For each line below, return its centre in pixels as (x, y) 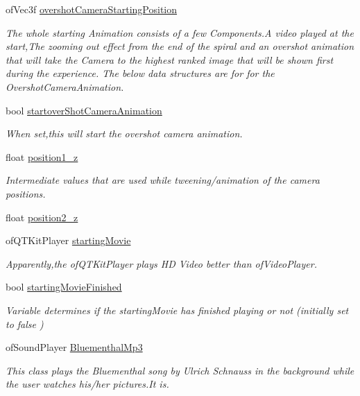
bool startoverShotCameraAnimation (84, 110)
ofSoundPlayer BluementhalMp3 (74, 347)
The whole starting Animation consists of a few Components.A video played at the (180, 32)
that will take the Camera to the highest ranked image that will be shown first (170, 59)
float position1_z (42, 156)
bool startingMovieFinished (64, 287)
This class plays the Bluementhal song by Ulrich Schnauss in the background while (180, 370)
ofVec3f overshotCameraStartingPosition (92, 9)
